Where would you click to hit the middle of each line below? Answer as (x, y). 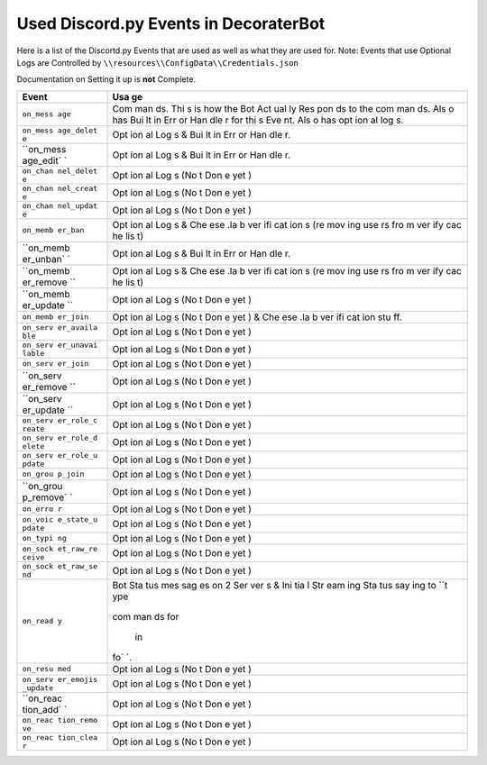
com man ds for (146, 616)
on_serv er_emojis (60, 679)
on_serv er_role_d (60, 437)
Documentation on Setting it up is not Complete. (106, 79)
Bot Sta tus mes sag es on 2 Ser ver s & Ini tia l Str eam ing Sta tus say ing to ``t (280, 585)
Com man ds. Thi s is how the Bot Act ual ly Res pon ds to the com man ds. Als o (283, 108)
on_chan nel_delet (60, 171)
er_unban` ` (46, 259)
